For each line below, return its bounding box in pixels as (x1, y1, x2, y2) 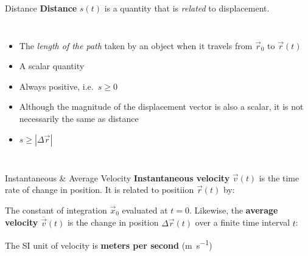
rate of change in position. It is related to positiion (5, 183, 194, 196)
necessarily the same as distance (19, 112, 139, 124)
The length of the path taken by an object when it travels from (19, 39, 253, 52)
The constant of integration (5, 203, 107, 216)
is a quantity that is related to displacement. (104, 2, 270, 14)
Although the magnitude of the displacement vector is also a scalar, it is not (19, 100, 304, 113)
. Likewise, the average (189, 203, 278, 216)
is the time (259, 171, 299, 184)
